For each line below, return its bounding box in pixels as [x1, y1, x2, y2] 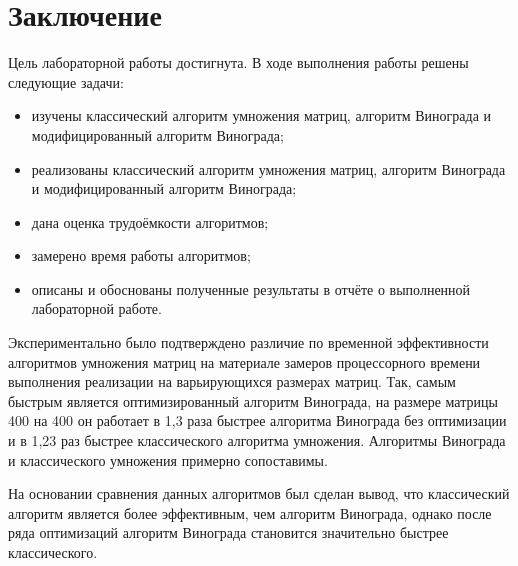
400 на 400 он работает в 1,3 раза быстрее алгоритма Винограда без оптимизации [8, 410, 507, 431]
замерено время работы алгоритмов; [31, 245, 251, 266]
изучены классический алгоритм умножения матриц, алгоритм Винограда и [31, 105, 492, 126]
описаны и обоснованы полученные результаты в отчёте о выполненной [31, 278, 471, 299]
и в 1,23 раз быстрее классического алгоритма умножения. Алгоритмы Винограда [8, 430, 506, 451]
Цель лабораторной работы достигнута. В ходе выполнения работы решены [8, 52, 469, 73]
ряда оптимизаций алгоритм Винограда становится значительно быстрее [8, 522, 449, 543]
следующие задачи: [8, 71, 124, 92]
